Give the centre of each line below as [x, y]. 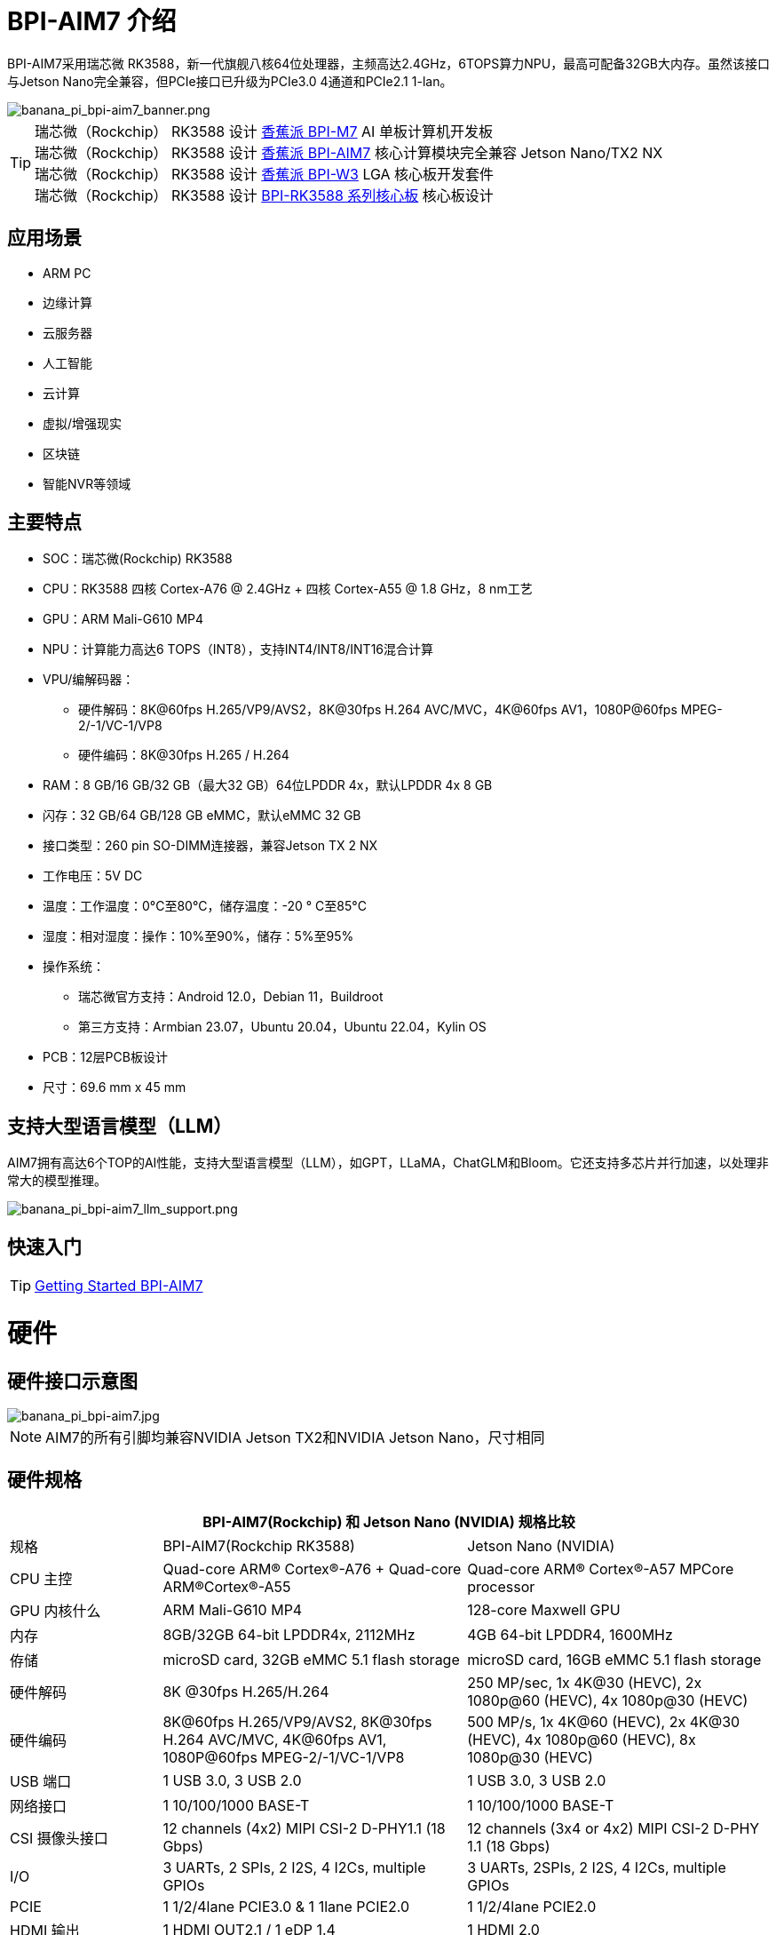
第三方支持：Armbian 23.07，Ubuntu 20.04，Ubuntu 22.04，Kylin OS [282, 1027]
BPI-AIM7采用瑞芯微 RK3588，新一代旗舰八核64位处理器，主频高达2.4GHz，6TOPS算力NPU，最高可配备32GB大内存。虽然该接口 [388, 63]
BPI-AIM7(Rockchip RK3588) [259, 1545]
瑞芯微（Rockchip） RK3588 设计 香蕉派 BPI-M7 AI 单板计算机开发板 [264, 131]
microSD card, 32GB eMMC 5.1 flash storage [311, 1659]
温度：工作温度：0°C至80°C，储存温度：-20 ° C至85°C [205, 906]
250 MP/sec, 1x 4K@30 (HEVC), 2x [585, 1682]
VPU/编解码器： [89, 680]
